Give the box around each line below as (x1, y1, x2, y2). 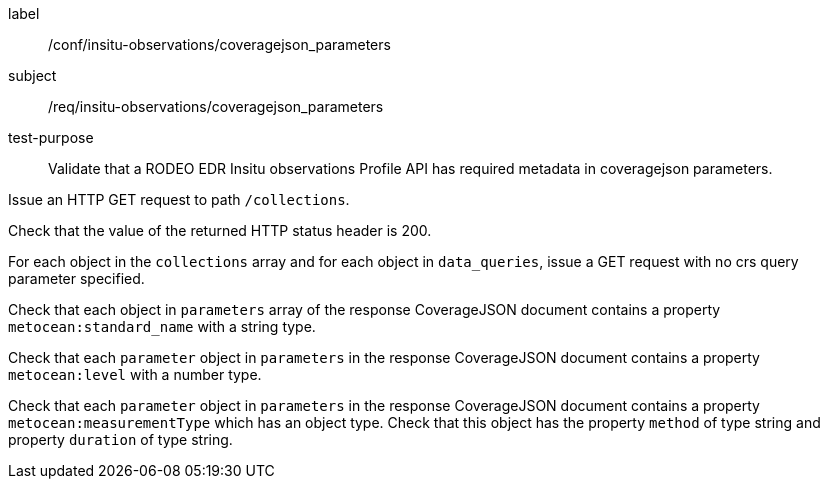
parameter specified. (8, 270, 145, 287)
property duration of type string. (8, 431, 233, 448)
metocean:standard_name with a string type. (8, 318, 316, 335)
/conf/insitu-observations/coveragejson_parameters (48, 36, 391, 53)
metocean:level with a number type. (8, 366, 262, 383)
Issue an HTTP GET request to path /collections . (8, 191, 350, 208)
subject (8, 67, 57, 84)
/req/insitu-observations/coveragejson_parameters (48, 98, 384, 115)
